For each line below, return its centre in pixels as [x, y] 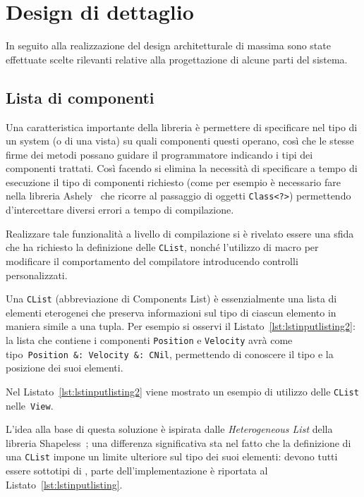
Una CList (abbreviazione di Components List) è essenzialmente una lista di [171, 299]
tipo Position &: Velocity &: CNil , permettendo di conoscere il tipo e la [170, 354]
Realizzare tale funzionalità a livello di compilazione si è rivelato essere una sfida [180, 233]
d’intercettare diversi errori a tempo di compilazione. [120, 210]
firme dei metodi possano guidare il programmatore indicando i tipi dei [159, 154]
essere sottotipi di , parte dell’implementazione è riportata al [137, 471]
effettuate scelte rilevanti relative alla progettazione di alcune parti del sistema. [177, 59]
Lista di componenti [80, 97]
